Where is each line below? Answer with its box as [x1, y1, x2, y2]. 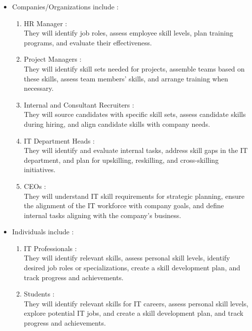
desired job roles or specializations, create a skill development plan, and [24, 262, 241, 273]
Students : [24, 289, 55, 299]
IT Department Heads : [24, 135, 95, 146]
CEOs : [24, 181, 46, 191]
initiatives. [24, 164, 56, 175]
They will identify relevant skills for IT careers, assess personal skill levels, [24, 298, 249, 308]
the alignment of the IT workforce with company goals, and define [24, 200, 224, 211]
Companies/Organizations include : [12, 1, 119, 11]
